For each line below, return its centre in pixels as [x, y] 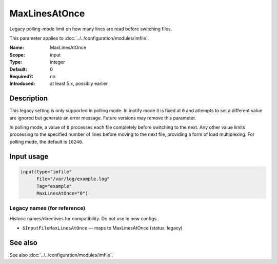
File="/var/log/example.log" [73, 179]
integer [57, 62]
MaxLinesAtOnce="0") [62, 193]
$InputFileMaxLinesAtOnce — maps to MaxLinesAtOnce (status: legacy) [103, 228]
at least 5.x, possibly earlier [79, 84]
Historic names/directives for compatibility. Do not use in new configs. [84, 218]
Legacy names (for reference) [47, 208]
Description [29, 99]
